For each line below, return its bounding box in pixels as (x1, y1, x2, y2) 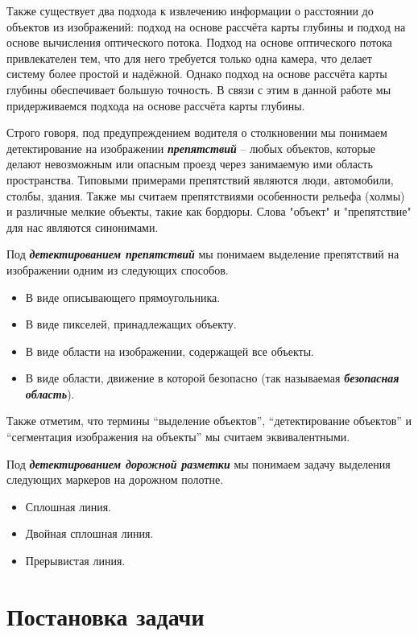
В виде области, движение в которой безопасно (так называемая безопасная (25, 370, 399, 386)
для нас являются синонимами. (6, 218, 159, 235)
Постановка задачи (6, 599, 205, 632)
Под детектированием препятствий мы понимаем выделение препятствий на (6, 246, 399, 262)
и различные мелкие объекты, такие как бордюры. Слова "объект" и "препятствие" (6, 203, 412, 220)
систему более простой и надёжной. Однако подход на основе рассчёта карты (6, 65, 387, 82)
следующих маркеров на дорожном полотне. (6, 471, 224, 488)
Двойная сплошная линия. (25, 525, 154, 542)
